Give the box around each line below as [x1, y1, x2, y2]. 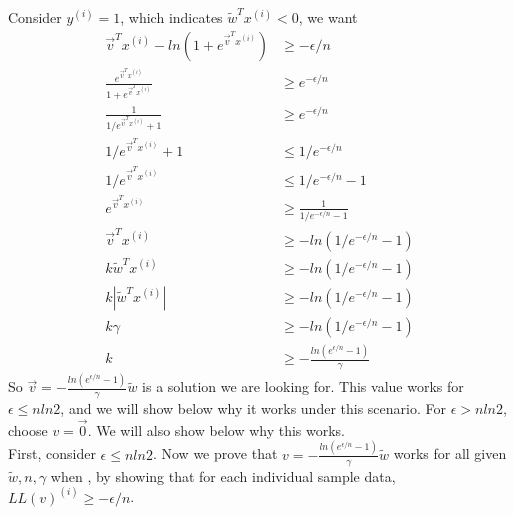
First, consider [8, 443, 96, 464]
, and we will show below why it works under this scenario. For [60, 398, 446, 419]
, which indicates [120, 7, 223, 27]
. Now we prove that [152, 443, 278, 464]
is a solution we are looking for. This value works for [142, 376, 464, 397]
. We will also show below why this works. [87, 419, 346, 440]
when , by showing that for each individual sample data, [50, 465, 396, 486]
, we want [298, 7, 358, 27]
